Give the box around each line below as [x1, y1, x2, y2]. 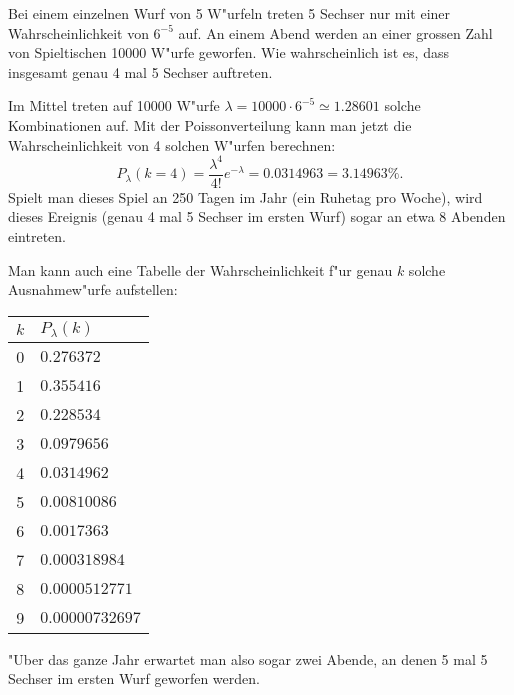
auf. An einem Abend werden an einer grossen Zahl [178, 22, 493, 43]
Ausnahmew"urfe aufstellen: [8, 279, 178, 300]
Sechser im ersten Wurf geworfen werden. [8, 668, 260, 689]
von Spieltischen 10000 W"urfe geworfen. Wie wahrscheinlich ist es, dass [8, 42, 449, 63]
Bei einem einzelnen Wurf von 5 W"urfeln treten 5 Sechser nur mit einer [8, 3, 451, 23]
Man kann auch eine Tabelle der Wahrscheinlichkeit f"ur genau [8, 259, 393, 280]
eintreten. [8, 225, 66, 246]
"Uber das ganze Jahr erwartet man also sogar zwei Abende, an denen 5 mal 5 [8, 648, 488, 669]
